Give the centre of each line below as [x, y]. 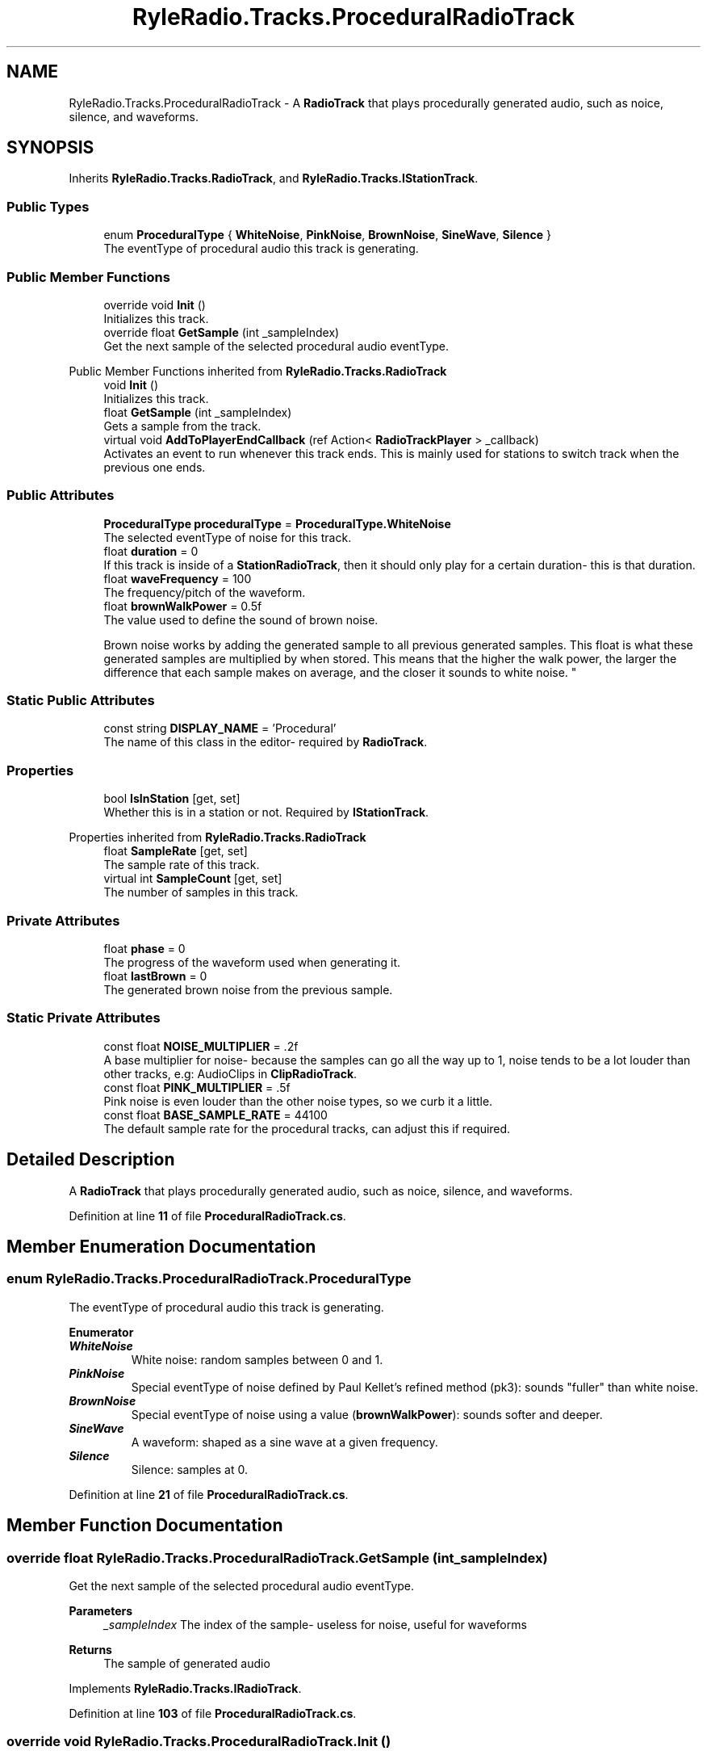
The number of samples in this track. [201, 892]
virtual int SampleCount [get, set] [193, 879]
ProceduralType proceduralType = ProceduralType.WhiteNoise [277, 523]
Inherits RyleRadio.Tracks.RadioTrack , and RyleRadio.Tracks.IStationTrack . [274, 178]
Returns [90, 1649]
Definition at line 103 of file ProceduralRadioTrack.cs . [213, 1713]
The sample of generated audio [187, 1663]
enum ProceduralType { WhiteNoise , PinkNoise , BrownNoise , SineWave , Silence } [327, 235]
